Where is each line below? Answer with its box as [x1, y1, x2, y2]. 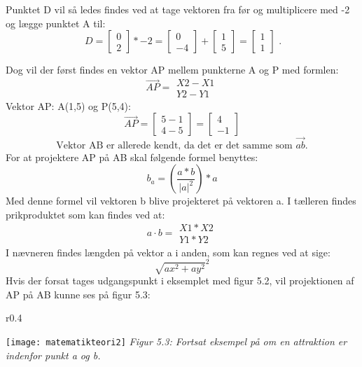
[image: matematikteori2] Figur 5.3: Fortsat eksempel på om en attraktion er [6, 333, 347, 348]
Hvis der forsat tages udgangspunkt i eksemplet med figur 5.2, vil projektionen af [6, 273, 354, 288]
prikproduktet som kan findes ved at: [6, 207, 165, 221]
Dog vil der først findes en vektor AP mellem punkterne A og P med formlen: [6, 62, 339, 77]
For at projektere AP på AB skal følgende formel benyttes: [6, 149, 258, 164]
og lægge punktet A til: [6, 15, 106, 30]
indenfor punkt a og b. [6, 347, 101, 362]
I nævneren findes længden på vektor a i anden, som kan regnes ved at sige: [6, 244, 330, 259]
